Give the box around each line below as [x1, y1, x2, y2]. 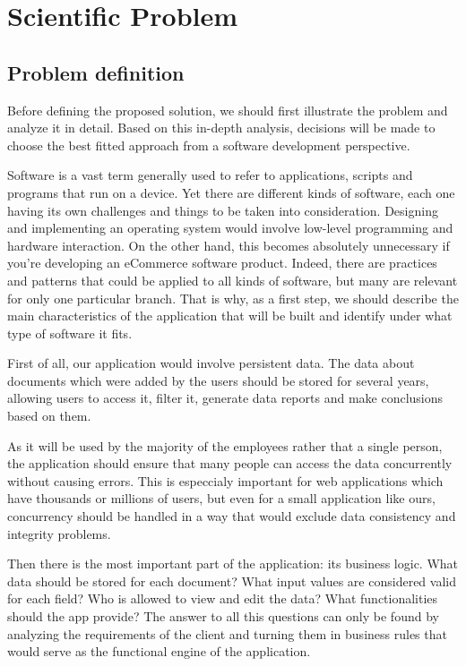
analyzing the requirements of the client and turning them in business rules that [7, 624, 447, 643]
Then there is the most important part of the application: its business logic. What [7, 554, 459, 573]
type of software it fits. [7, 323, 133, 342]
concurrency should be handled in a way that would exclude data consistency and [7, 507, 456, 525]
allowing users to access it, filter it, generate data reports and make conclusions [7, 388, 444, 407]
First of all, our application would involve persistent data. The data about [7, 354, 415, 372]
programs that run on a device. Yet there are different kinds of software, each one [7, 183, 455, 201]
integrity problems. [7, 524, 111, 542]
